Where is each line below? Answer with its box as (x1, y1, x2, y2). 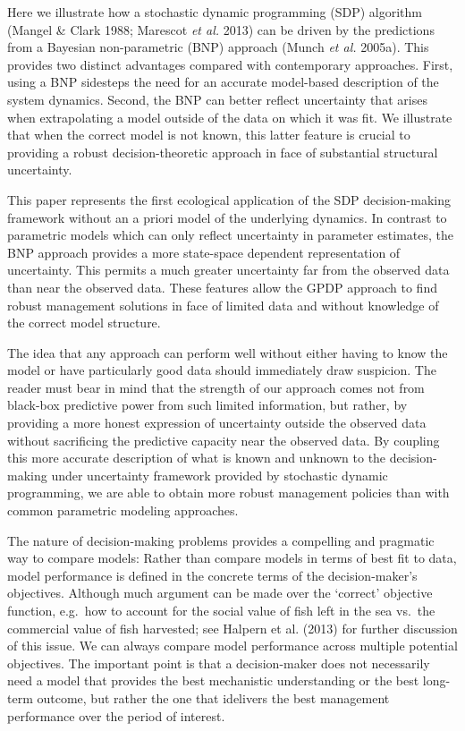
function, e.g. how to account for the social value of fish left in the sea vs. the (7, 601, 435, 619)
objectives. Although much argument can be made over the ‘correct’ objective (7, 583, 433, 602)
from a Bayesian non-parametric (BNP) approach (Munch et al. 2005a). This (7, 38, 429, 56)
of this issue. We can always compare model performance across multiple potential (7, 636, 458, 655)
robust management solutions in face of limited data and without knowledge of (7, 295, 439, 314)
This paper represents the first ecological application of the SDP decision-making (7, 190, 451, 208)
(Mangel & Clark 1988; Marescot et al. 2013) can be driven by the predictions (7, 20, 435, 38)
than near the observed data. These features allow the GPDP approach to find (7, 277, 437, 296)
